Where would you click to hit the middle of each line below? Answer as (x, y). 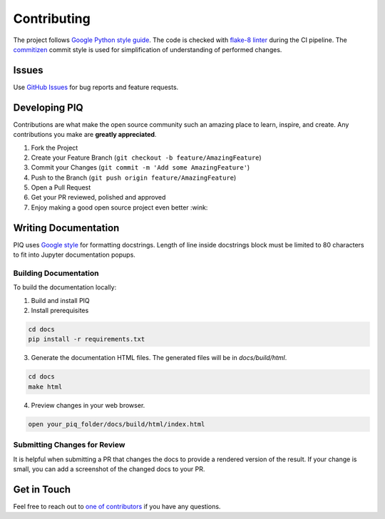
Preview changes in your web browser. (88, 405)
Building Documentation (56, 273)
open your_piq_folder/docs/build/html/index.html (117, 424)
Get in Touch (42, 489)
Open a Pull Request (61, 187)
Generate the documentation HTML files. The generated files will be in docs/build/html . (159, 358)
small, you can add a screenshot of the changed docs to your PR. (109, 469)
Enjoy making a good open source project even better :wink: (119, 207)
